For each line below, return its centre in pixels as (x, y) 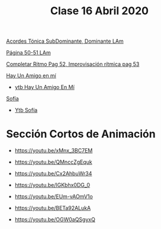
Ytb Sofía (26, 110)
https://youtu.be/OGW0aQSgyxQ (55, 220)
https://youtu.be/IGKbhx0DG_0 (52, 185)
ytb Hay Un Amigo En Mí (45, 87)
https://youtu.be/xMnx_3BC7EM (54, 151)
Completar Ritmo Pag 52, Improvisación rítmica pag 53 (73, 64)
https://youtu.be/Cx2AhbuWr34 (53, 174)
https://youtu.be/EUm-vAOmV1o (54, 196)
